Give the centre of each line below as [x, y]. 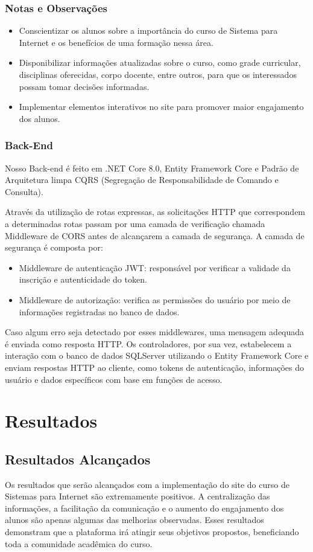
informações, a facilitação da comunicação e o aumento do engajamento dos [144, 508]
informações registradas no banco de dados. [99, 311]
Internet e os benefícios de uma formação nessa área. [116, 42]
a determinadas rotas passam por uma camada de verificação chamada [135, 223]
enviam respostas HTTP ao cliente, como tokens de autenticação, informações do [155, 367]
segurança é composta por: [54, 247]
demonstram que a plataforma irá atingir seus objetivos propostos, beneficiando [152, 532]
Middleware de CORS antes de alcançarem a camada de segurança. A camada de [155, 235]
